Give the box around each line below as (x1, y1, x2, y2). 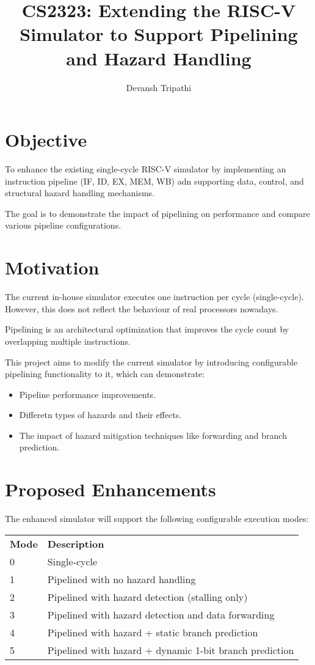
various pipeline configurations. (5, 219, 121, 232)
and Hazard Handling (66, 45, 252, 70)
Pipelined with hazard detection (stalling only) (47, 589, 248, 604)
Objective (5, 127, 87, 152)
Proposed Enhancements (5, 477, 216, 502)
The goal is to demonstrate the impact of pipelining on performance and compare (5, 207, 310, 219)
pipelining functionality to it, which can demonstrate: (5, 367, 205, 380)
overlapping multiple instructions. (5, 334, 131, 347)
